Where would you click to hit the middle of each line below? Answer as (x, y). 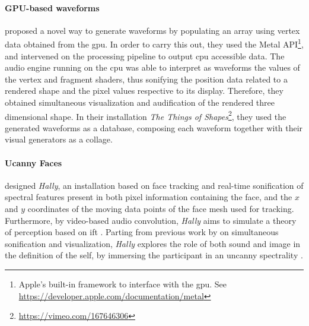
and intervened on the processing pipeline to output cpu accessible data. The (145, 56)
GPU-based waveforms (52, 7)
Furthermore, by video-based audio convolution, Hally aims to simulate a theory (151, 220)
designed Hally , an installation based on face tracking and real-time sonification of (154, 185)
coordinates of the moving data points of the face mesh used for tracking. (161, 209)
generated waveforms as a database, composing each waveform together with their (154, 127)
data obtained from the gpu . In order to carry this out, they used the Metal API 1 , (154, 43)
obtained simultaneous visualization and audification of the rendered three (140, 102)
